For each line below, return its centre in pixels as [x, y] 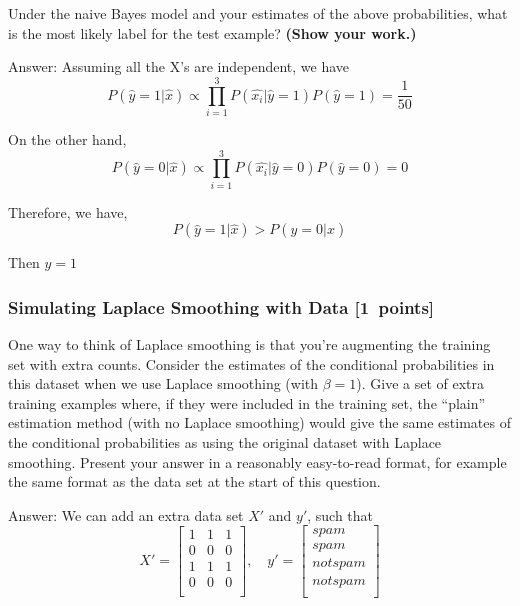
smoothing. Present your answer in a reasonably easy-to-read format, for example [257, 461]
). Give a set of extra [420, 383]
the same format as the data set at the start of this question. [194, 481]
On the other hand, [67, 138]
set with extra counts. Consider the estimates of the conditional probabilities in [251, 363]
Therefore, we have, [68, 211]
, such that [340, 514]
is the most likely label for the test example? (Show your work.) [212, 32]
